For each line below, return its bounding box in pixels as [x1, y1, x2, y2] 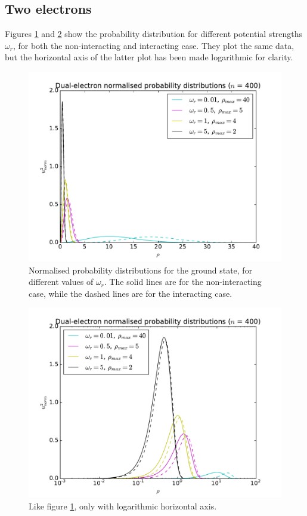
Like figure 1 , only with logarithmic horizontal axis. [29, 499, 217, 512]
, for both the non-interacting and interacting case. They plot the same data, [13, 39, 294, 51]
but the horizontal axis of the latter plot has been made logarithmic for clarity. [5, 51, 293, 63]
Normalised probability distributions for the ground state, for [29, 263, 253, 276]
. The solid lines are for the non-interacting [104, 275, 262, 288]
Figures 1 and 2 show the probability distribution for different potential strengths [5, 27, 303, 40]
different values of [29, 275, 94, 288]
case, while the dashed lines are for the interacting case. [29, 287, 232, 299]
